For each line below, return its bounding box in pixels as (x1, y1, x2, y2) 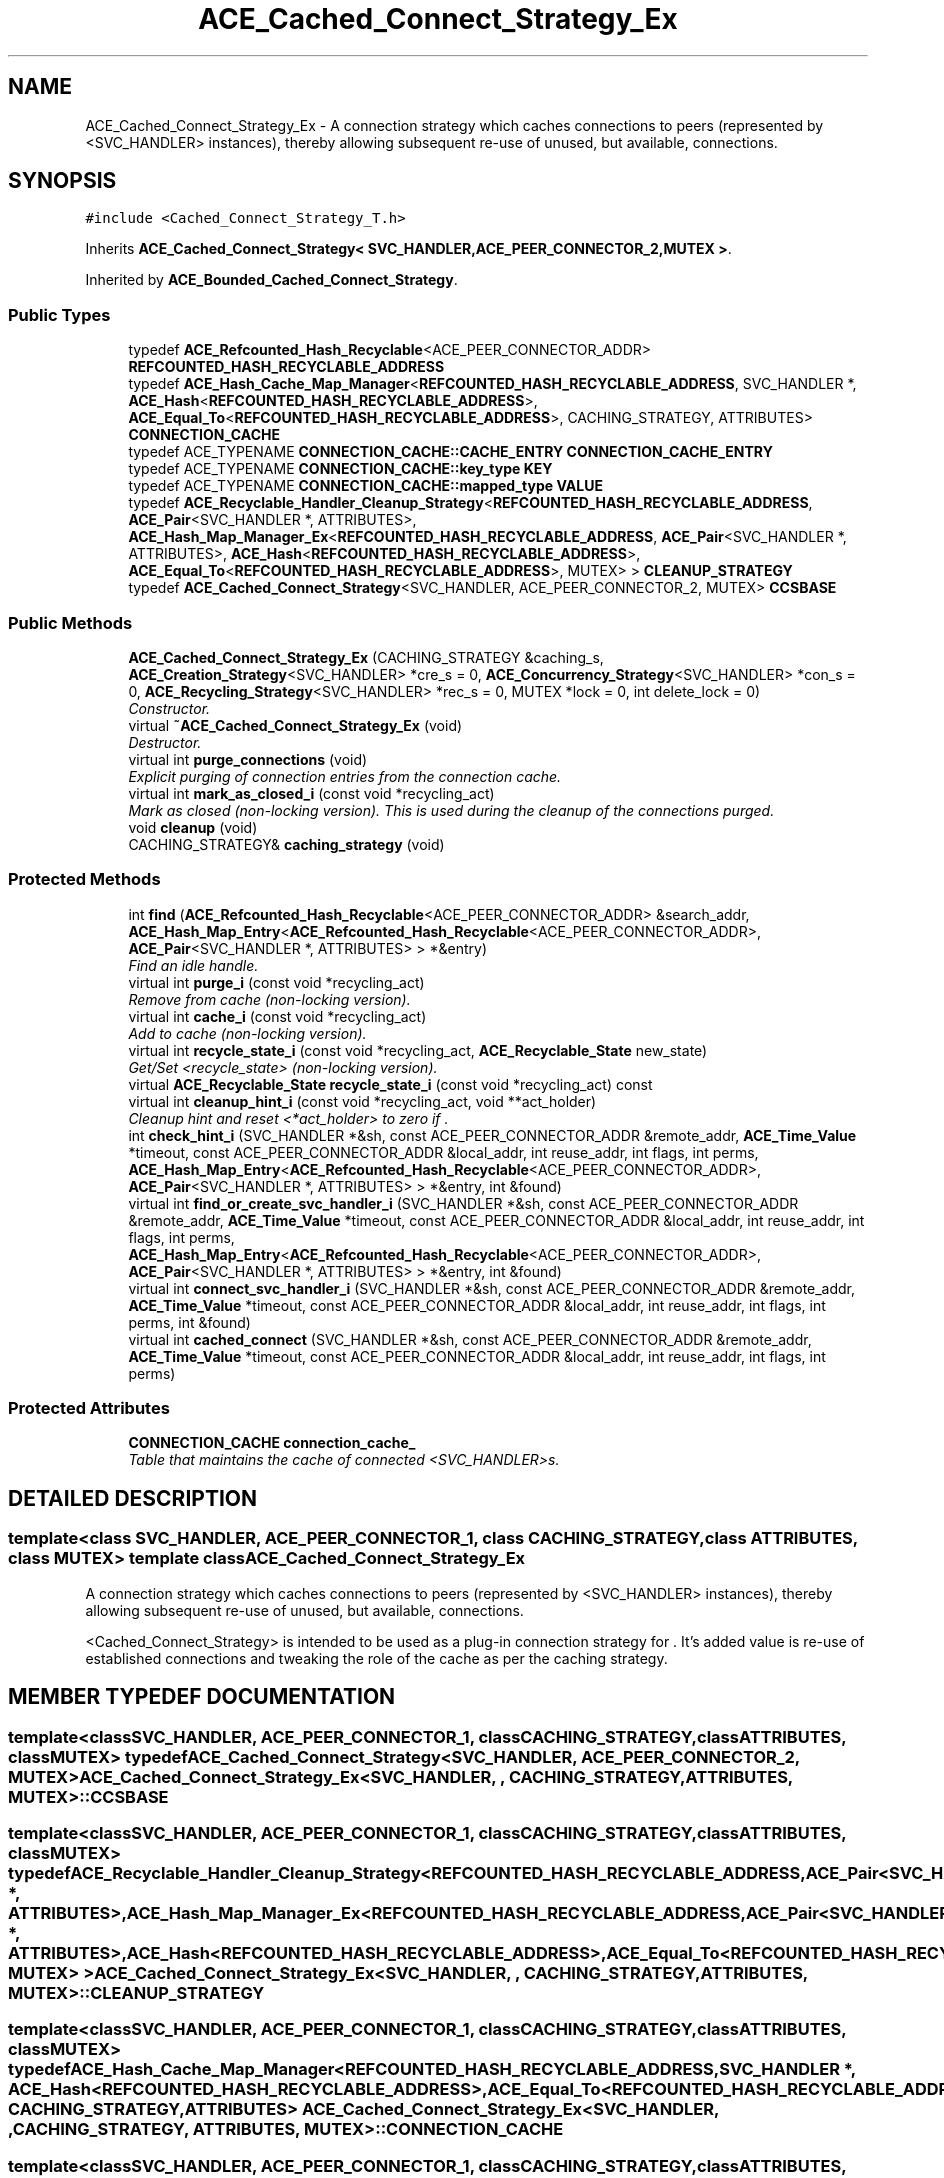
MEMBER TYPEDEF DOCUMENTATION (8, 1684, 396, 1710)
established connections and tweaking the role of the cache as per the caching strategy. (85, 1649, 668, 1667)
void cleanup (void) (128, 818, 258, 836)
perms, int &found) (128, 1313, 251, 1331)
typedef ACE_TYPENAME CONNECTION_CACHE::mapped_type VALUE (128, 477, 603, 495)
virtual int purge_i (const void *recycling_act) (128, 973, 425, 991)
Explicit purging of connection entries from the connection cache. (128, 767, 562, 785)
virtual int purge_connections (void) (128, 750, 368, 768)
